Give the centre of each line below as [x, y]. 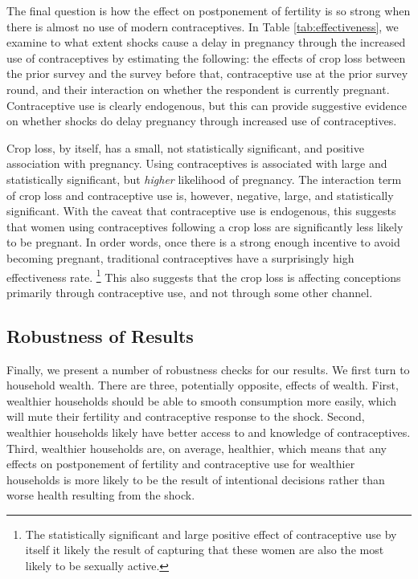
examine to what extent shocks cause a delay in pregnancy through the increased [206, 42]
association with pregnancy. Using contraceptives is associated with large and [197, 163]
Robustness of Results [100, 335]
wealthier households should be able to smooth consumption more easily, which [202, 400]
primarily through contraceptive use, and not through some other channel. [190, 292]
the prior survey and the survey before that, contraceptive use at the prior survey [207, 73]
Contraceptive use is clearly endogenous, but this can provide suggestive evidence [207, 105]
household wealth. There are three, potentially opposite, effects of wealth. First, [203, 385]
